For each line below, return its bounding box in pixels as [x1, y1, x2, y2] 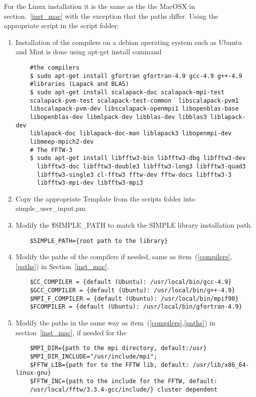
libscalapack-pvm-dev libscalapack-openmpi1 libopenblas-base [30, 105, 239, 113]
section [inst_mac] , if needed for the [15, 327, 127, 337]
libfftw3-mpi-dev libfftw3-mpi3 [37, 179, 143, 187]
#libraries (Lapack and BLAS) [30, 80, 129, 88]
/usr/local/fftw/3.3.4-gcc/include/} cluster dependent [30, 386, 217, 393]
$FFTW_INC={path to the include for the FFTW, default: [30, 377, 217, 385]
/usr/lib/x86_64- [192, 361, 250, 368]
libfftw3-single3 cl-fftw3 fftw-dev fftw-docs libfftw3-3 [37, 171, 232, 178]
